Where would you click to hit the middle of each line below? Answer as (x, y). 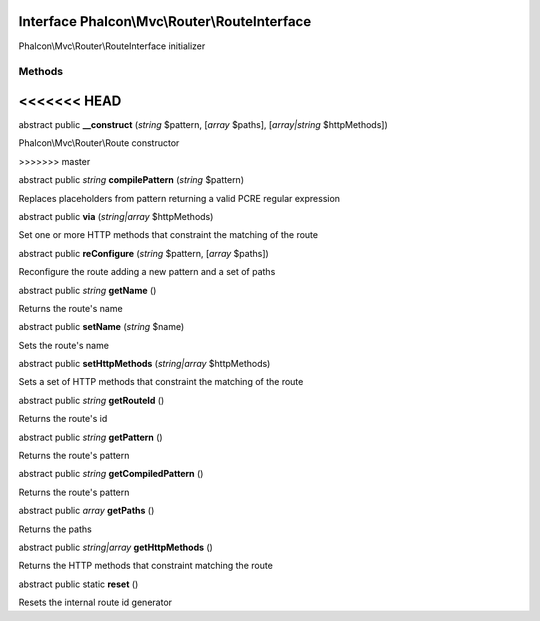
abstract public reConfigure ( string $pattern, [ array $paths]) (143, 253)
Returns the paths (55, 529)
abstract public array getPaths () (86, 511)
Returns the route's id (63, 419)
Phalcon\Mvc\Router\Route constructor (99, 143)
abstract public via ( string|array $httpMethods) (116, 216)
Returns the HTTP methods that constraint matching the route (146, 566)
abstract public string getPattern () (91, 437)
